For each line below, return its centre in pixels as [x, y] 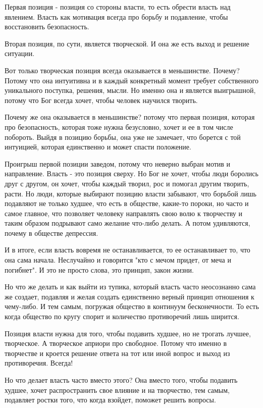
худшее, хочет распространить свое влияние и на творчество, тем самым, [117, 390]
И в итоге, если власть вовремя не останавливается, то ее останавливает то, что [127, 250]
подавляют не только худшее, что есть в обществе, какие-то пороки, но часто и [127, 203]
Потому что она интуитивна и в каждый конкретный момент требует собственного [132, 80]
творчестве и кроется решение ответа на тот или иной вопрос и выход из [117, 353]
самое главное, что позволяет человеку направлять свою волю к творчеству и [123, 213]
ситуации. [20, 53]
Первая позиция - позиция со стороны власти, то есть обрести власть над [118, 7]
